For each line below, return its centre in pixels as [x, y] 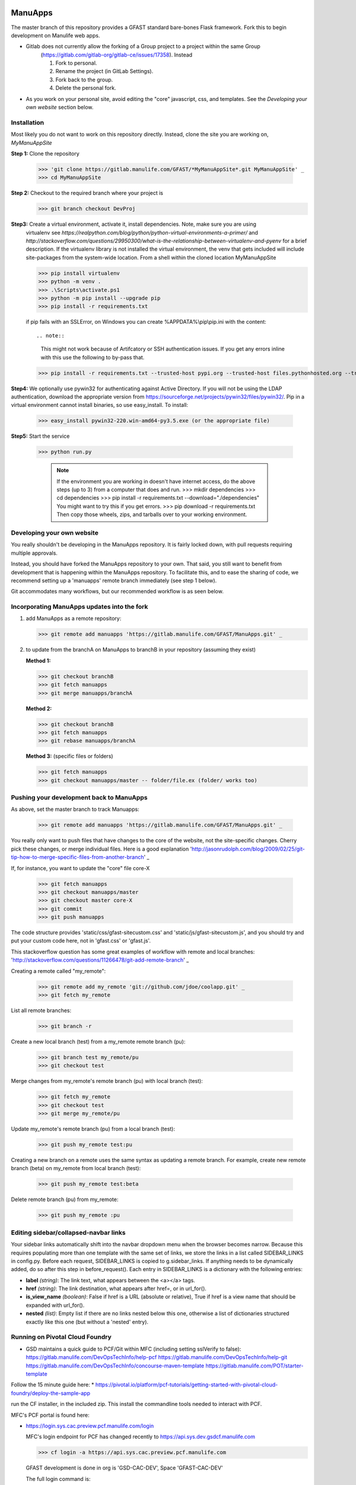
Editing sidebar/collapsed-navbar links [68, 1233]
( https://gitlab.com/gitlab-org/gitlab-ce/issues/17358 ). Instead [117, 55]
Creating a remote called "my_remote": [58, 971]
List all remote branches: [41, 1010]
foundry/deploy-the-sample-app [51, 1393]
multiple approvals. [34, 553]
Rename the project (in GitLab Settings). [104, 71]
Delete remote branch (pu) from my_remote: [65, 1199]
